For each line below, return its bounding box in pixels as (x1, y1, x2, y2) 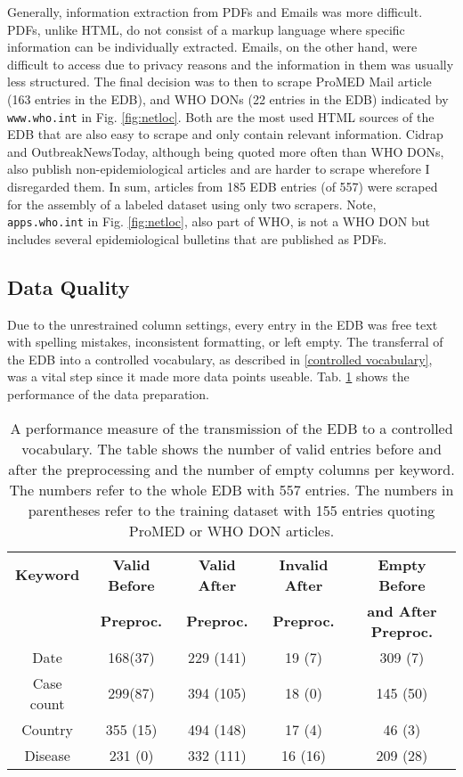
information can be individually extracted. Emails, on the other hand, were (7, 37, 418, 56)
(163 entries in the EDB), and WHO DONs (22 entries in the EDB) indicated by (7, 89, 449, 108)
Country (21, 718, 74, 740)
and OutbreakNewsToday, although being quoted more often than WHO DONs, (7, 142, 444, 160)
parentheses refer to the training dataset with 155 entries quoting (28, 499, 435, 520)
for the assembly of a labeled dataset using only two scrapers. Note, (7, 194, 377, 213)
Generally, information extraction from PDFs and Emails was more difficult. (7, 3, 423, 20)
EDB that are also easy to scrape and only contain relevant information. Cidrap (7, 125, 443, 143)
